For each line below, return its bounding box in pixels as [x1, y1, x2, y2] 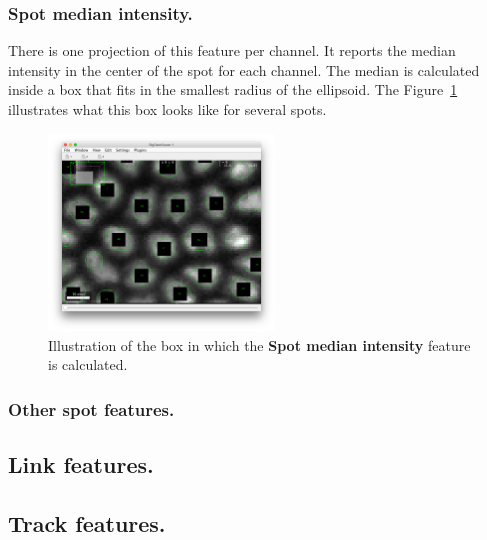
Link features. [8, 449, 154, 480]
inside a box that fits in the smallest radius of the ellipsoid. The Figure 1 [8, 79, 458, 100]
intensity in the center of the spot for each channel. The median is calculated [8, 59, 480, 80]
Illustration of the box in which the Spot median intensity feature [48, 334, 471, 355]
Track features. [8, 507, 166, 538]
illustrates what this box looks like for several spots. [8, 99, 327, 119]
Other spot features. [8, 396, 175, 421]
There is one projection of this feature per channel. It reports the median [8, 40, 456, 61]
